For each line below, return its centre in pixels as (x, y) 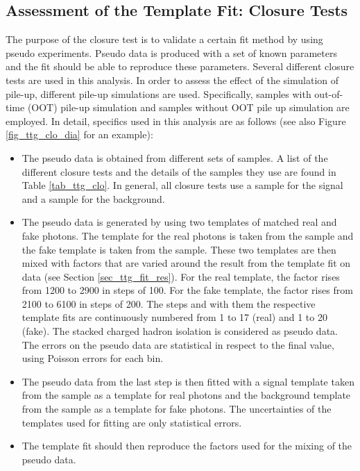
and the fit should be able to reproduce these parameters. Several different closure (180, 66)
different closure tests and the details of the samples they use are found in (179, 171)
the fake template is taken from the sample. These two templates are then (179, 249)
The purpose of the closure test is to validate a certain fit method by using (164, 39)
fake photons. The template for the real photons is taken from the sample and (188, 235)
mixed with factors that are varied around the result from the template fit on (186, 263)
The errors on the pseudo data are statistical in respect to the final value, (178, 344)
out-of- (329, 93)
